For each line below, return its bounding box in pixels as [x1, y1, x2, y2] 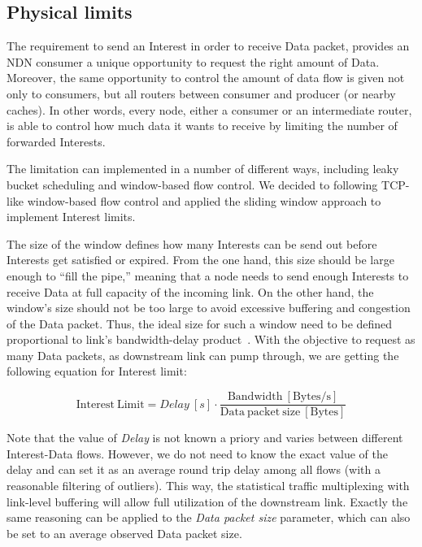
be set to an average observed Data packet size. [7, 524, 242, 541]
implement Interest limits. [7, 208, 136, 225]
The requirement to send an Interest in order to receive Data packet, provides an [7, 37, 410, 54]
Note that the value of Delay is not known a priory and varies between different [7, 429, 403, 446]
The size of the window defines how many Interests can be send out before [7, 235, 377, 252]
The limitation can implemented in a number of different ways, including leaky [7, 160, 399, 177]
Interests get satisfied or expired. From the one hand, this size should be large [7, 251, 394, 268]
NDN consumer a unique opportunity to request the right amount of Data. [7, 53, 380, 70]
